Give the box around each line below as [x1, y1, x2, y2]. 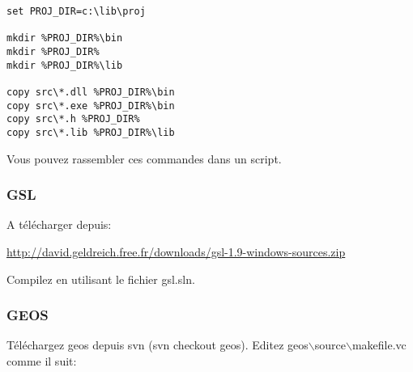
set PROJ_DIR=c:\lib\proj [6, 6, 146, 17]
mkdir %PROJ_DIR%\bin [6, 32, 123, 44]
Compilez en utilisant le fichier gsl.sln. [6, 270, 195, 287]
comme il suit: [6, 352, 77, 369]
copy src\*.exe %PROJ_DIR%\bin [6, 99, 175, 112]
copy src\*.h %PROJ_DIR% [6, 113, 140, 125]
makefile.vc [351, 336, 407, 353]
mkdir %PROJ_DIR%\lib [6, 59, 123, 71]
